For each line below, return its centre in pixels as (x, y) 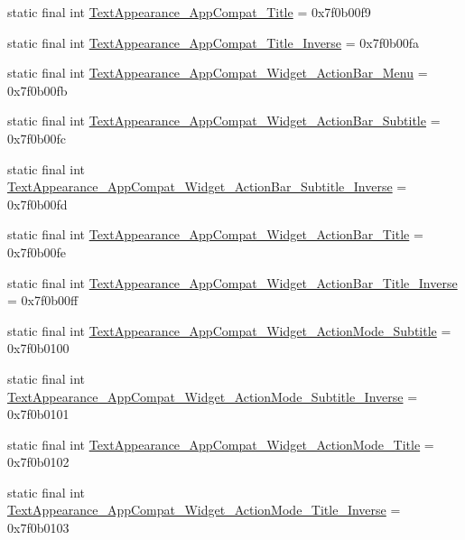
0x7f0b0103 (38, 528)
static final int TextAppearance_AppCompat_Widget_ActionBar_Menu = (218, 73)
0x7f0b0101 (38, 414)
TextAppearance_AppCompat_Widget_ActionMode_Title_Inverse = (204, 510)
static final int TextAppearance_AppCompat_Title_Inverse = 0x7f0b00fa (214, 42)
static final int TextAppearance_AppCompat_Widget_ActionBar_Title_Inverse (232, 282)
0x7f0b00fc (37, 138)
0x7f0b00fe (37, 251)
